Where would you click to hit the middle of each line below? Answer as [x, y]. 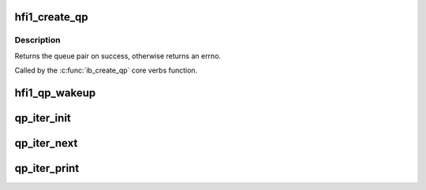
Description [37, 40]
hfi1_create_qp [51, 17]
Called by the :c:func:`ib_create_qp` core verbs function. [106, 70]
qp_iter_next [46, 143]
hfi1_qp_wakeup [55, 93]
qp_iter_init [43, 118]
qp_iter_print [47, 168]
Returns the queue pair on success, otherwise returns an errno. [118, 56]
